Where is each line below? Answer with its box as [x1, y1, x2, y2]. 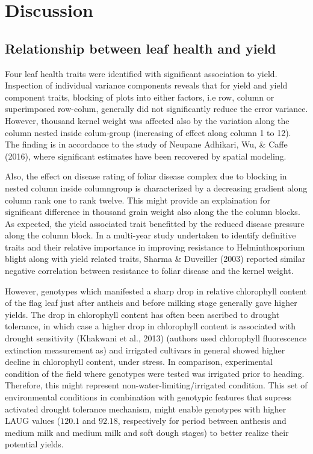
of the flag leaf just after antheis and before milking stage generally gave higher [5, 296, 297, 309]
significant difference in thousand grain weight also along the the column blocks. [5, 205, 300, 218]
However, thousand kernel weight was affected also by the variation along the [5, 114, 290, 126]
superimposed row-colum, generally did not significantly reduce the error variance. [5, 102, 308, 115]
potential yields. [5, 438, 64, 450]
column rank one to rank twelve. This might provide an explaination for [5, 193, 270, 206]
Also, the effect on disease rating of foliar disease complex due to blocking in [5, 170, 287, 182]
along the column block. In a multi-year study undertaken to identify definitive [5, 229, 296, 241]
